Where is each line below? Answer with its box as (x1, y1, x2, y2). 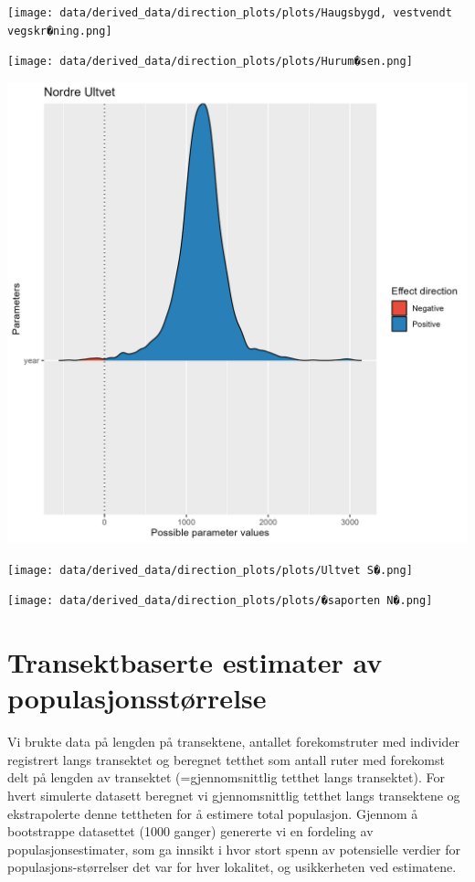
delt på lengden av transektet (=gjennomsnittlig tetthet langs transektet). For (7, 768, 445, 787)
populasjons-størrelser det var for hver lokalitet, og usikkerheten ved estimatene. (7, 857, 457, 877)
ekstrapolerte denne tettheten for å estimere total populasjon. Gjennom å (7, 803, 418, 823)
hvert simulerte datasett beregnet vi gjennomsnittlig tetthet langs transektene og (7, 785, 460, 804)
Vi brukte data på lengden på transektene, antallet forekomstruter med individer (7, 732, 460, 751)
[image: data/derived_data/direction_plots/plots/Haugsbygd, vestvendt (7, 6, 452, 19)
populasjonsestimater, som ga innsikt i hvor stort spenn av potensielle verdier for (7, 839, 460, 858)
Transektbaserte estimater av (7, 643, 383, 681)
